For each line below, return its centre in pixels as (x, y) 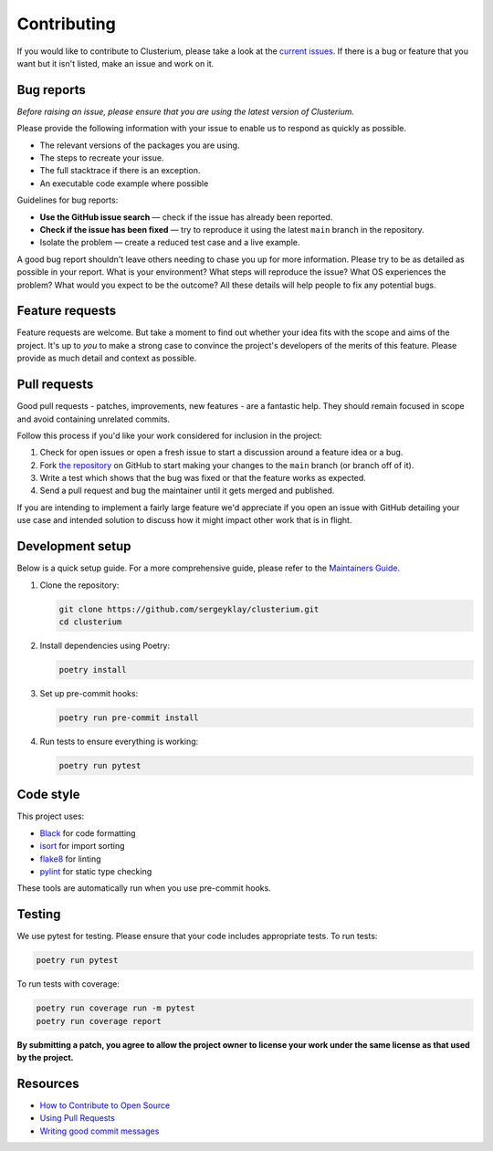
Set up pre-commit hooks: (89, 693)
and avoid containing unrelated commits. (94, 419)
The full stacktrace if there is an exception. (120, 171)
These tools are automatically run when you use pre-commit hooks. (144, 888)
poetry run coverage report (99, 1021)
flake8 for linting (70, 859)
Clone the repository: (79, 585)
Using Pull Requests (78, 1118)
